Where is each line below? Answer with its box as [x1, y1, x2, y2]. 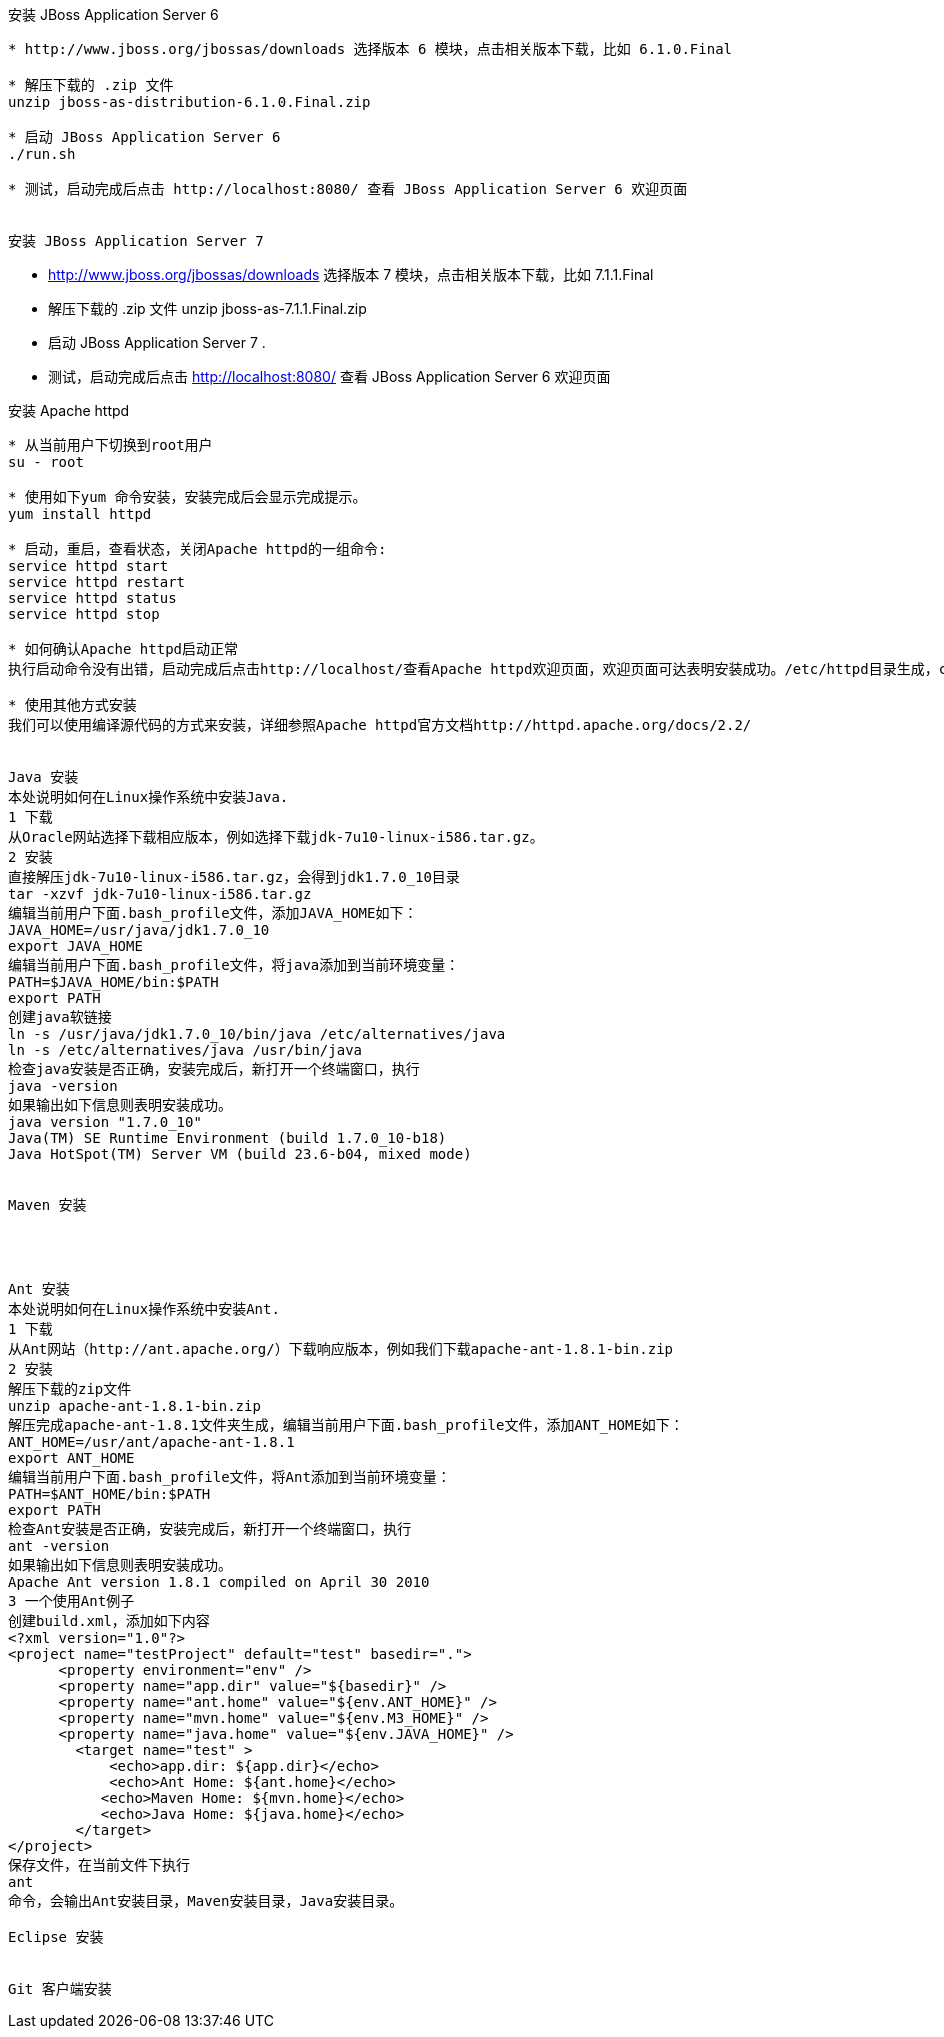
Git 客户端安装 [8, 1981, 112, 1997]
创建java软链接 [8, 1009, 112, 1025]
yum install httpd [8, 506, 152, 522]
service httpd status [8, 590, 177, 606]
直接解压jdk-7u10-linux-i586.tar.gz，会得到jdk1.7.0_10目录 [8, 869, 460, 885]
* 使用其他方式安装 [8, 697, 137, 713]
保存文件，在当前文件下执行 [8, 1857, 190, 1873]
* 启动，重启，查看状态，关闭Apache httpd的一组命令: [8, 541, 387, 557]
